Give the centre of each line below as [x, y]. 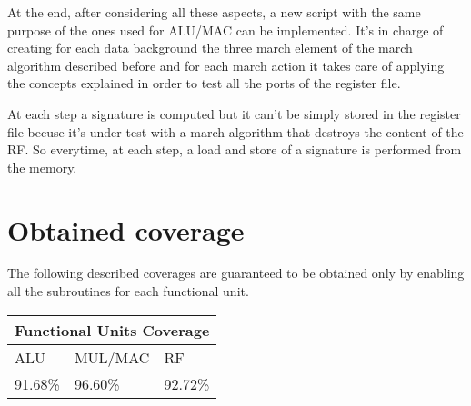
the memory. [42, 167]
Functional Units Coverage [112, 330]
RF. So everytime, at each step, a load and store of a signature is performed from [235, 149]
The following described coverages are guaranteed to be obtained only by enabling [236, 273]
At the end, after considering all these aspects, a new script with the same [214, 12]
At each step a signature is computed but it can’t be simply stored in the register [234, 113]
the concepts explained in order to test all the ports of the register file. [204, 83]
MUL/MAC [112, 357]
